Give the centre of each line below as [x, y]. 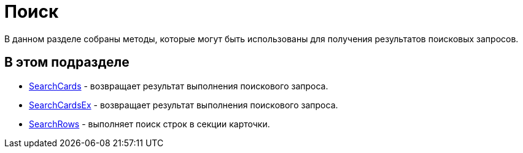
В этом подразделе [67, 62]
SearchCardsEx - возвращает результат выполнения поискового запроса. [184, 105]
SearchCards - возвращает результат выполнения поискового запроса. [179, 86]
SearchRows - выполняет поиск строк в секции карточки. [149, 124]
